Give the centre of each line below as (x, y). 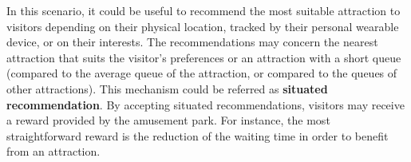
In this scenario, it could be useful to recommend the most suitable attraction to (204, 10)
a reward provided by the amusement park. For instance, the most (168, 120)
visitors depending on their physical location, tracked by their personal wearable (203, 26)
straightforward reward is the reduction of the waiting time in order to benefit (198, 135)
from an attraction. (53, 151)
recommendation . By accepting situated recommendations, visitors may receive (205, 104)
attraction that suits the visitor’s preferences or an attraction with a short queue (204, 57)
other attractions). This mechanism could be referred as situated (167, 88)
